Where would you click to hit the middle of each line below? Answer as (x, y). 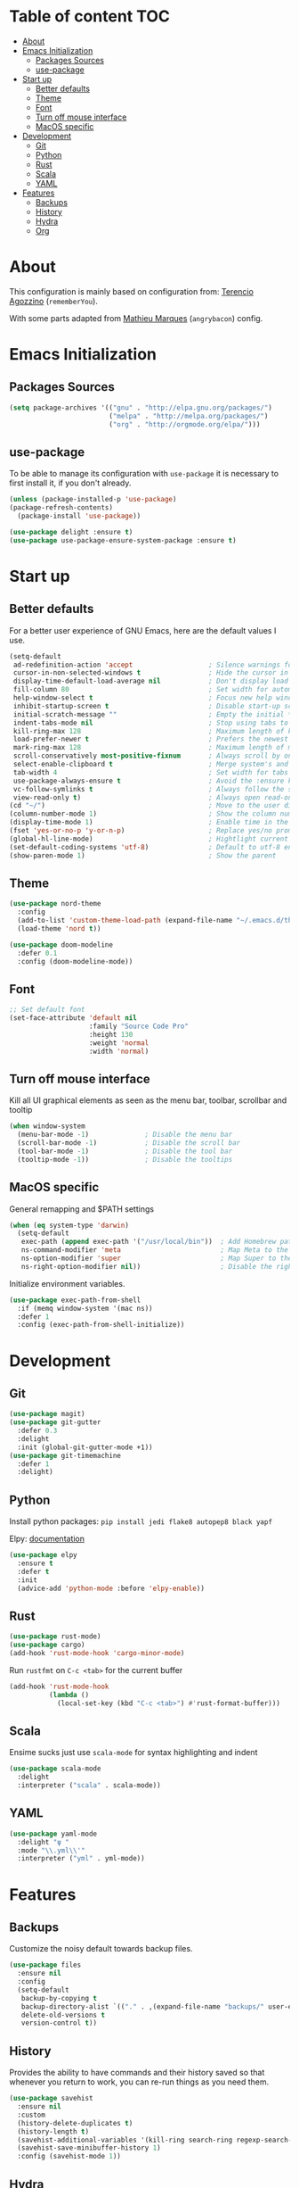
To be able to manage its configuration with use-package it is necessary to (144, 474)
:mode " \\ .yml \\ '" (52, 1850)
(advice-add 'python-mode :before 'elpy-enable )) (111, 1588)
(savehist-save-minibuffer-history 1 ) (89, 2148)
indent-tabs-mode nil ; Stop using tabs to (151, 723)
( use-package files (45, 1965)
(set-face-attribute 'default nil (73, 1018)
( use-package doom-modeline (61, 945)
